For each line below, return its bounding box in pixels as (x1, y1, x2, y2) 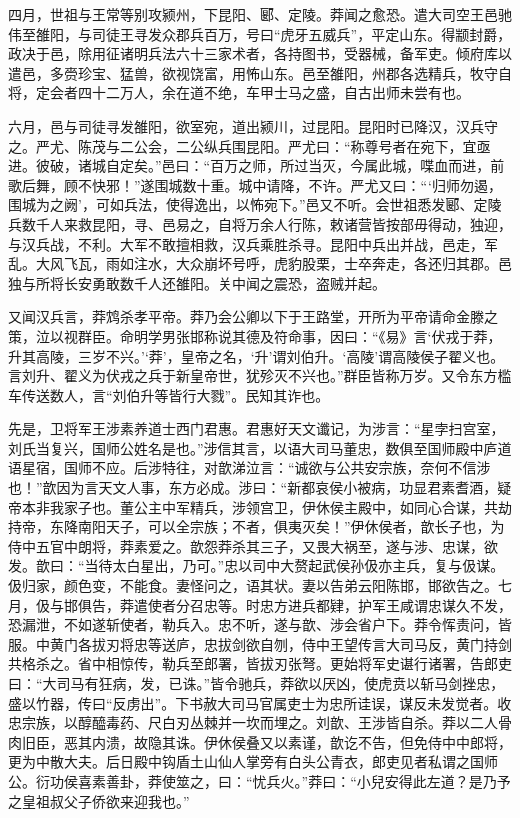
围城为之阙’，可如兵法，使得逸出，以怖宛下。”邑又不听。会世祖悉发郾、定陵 (8, 194, 502, 215)
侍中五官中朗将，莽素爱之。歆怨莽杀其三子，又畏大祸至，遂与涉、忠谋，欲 (8, 535, 498, 556)
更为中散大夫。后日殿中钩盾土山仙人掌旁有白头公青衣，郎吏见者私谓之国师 (8, 751, 498, 772)
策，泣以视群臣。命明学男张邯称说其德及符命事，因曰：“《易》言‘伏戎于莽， (8, 325, 502, 346)
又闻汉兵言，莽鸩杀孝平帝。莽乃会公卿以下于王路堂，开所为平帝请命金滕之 (8, 306, 498, 327)
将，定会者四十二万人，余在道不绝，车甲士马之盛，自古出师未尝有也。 (8, 82, 470, 103)
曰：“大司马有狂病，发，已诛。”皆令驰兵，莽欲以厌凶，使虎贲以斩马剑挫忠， (8, 673, 505, 693)
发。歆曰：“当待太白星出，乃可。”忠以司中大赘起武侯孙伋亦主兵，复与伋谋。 (8, 555, 505, 576)
